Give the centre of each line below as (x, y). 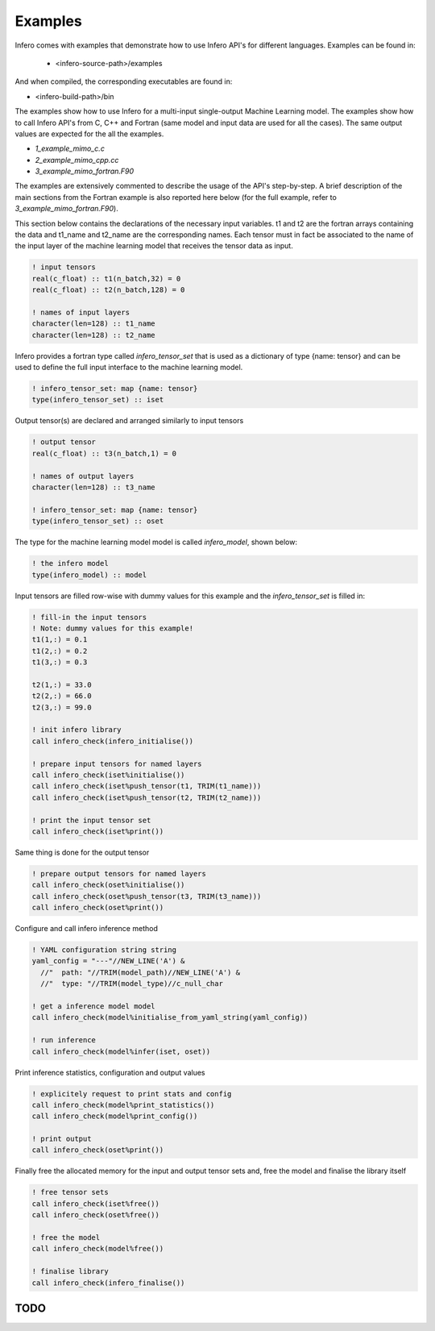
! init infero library (77, 730)
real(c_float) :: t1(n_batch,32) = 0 (106, 279)
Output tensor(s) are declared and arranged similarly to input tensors (129, 421)
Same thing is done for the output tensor (82, 852)
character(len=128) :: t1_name (94, 324)
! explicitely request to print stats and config (132, 1094)
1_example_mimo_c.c (70, 148)
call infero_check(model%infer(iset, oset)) (121, 1051)
